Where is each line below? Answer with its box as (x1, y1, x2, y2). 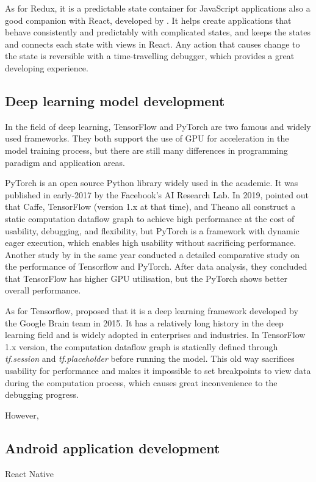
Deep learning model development (5, 91, 225, 110)
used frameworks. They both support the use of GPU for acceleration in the (5, 132, 289, 145)
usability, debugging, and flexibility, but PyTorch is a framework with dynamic (5, 224, 300, 237)
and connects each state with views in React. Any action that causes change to (5, 37, 300, 50)
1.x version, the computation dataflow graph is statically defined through (5, 340, 278, 353)
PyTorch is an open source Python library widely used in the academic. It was (5, 176, 298, 189)
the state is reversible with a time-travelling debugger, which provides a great (5, 49, 295, 62)
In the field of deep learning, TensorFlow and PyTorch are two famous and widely (5, 120, 311, 132)
